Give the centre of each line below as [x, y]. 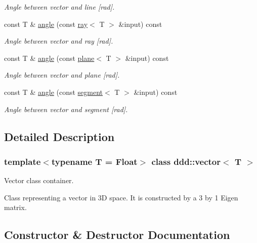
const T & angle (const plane [49, 58]
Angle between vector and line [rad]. [59, 7]
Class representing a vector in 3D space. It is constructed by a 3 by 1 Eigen [121, 197]
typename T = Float [94, 161]
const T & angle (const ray [46, 24]
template [23, 161]
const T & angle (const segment [54, 92]
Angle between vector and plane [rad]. [62, 75]
